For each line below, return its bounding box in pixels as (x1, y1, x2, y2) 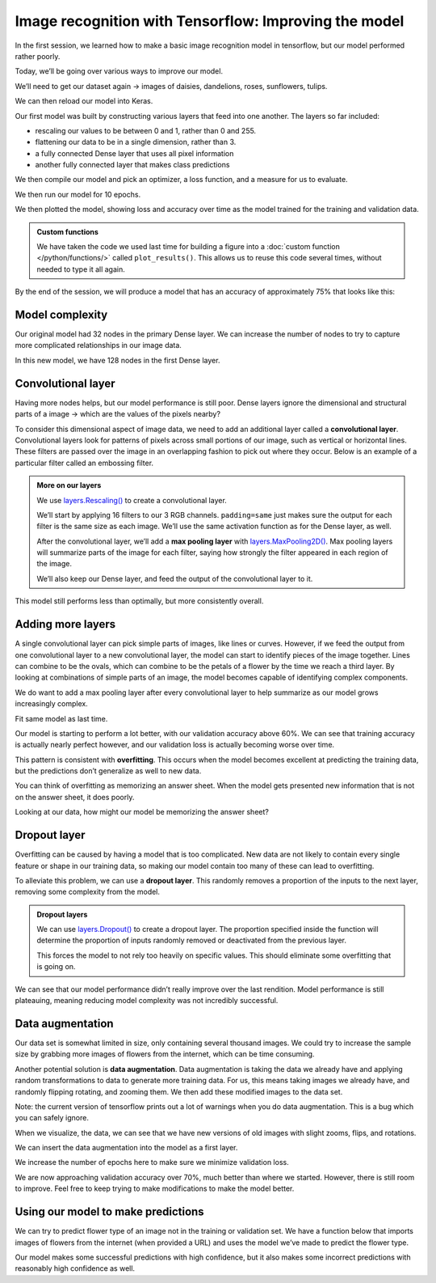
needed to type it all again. (36, 264, 125, 274)
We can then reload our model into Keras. (15, 96, 153, 106)
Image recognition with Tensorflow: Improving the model (15, 12, 405, 30)
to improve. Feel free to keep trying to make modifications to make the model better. (15, 1183, 295, 1193)
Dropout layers (36, 909, 88, 919)
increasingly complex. (15, 699, 88, 709)
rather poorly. (15, 51, 61, 61)
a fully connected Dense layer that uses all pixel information (35, 148, 234, 158)
